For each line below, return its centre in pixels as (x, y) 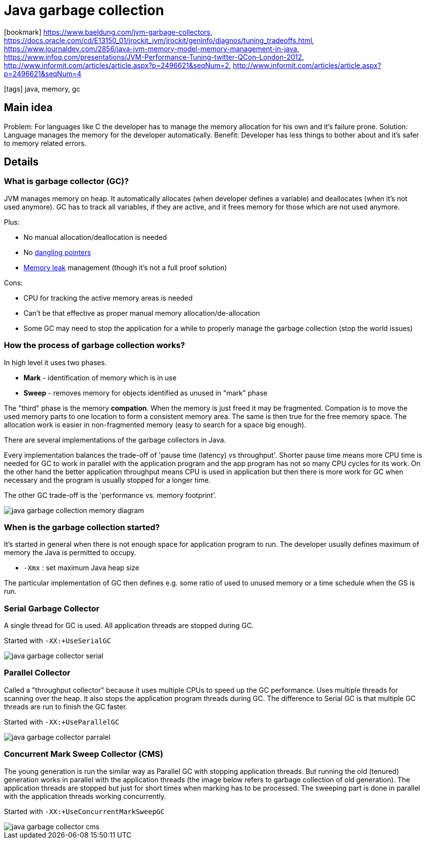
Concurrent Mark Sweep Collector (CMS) (84, 754)
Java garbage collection (84, 10)
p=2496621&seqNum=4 (43, 73)
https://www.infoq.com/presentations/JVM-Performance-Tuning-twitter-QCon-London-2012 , (154, 57)
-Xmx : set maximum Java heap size (82, 568)
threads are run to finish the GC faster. (66, 706)
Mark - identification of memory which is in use (100, 377)
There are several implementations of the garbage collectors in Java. (115, 440)
